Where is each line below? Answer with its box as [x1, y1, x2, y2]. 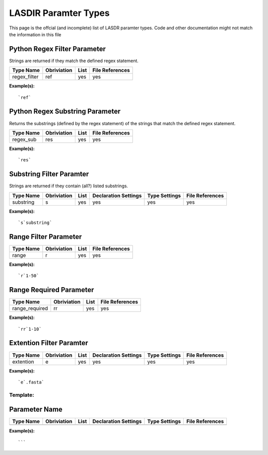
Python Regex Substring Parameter [9, 107, 121, 116]
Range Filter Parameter [9, 232, 82, 241]
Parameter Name [9, 405, 63, 414]
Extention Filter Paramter [9, 339, 88, 347]
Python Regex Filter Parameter [9, 45, 106, 53]
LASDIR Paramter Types [9, 7, 110, 18]
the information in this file [9, 31, 62, 37]
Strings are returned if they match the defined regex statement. [9, 58, 139, 64]
